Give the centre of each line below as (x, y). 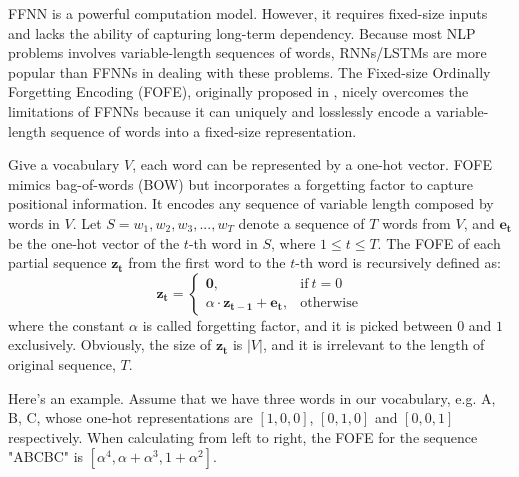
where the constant (66, 324)
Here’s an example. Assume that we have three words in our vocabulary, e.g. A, (252, 397)
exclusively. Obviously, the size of (110, 344)
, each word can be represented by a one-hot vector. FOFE (312, 164)
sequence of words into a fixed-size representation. (203, 130)
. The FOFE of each (439, 242)
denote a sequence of (301, 222)
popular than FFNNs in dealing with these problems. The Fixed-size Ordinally (249, 71)
